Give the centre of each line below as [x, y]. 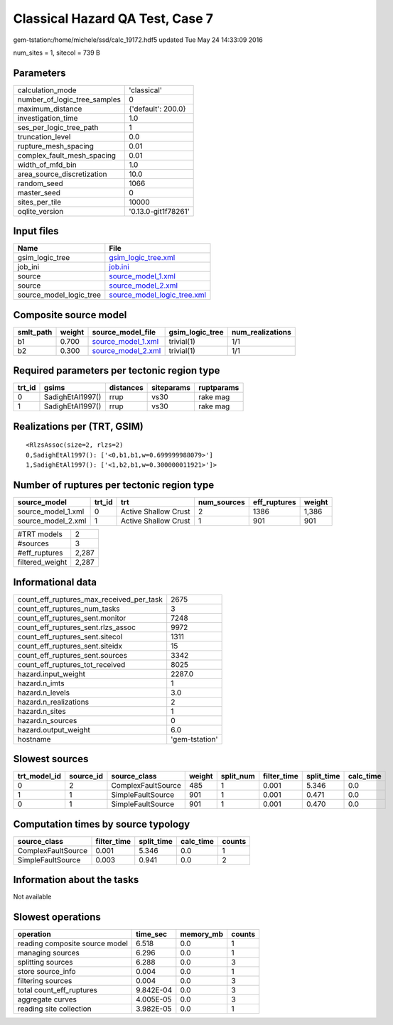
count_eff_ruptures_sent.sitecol [70, 636]
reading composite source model [72, 943]
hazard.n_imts [41, 683]
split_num [238, 776]
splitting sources [45, 962]
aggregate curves [47, 999]
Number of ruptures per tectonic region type [114, 485]
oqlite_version [41, 211]
